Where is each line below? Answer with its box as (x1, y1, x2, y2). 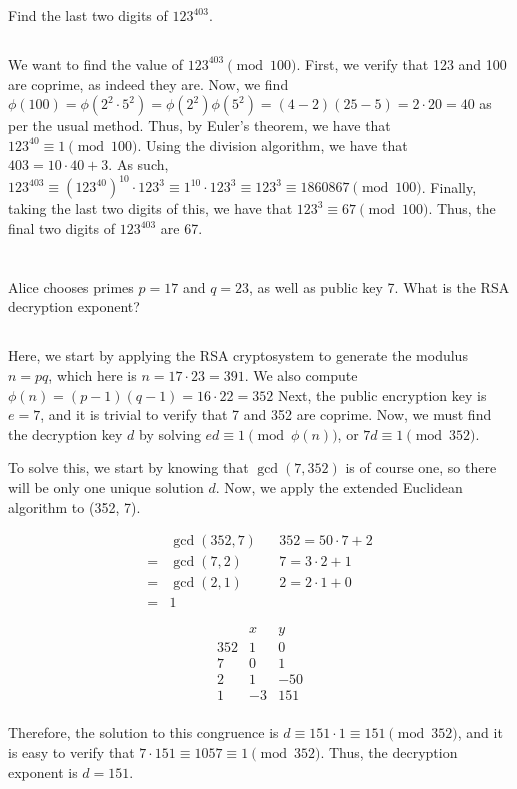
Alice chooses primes (8, 276, 134, 297)
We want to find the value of (8, 53, 183, 74)
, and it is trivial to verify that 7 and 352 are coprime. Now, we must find (40, 404, 492, 425)
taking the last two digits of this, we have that (8, 198, 293, 219)
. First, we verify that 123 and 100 (296, 53, 507, 74)
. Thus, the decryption (320, 742, 458, 763)
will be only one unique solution (8, 476, 204, 497)
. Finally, (421, 176, 477, 197)
